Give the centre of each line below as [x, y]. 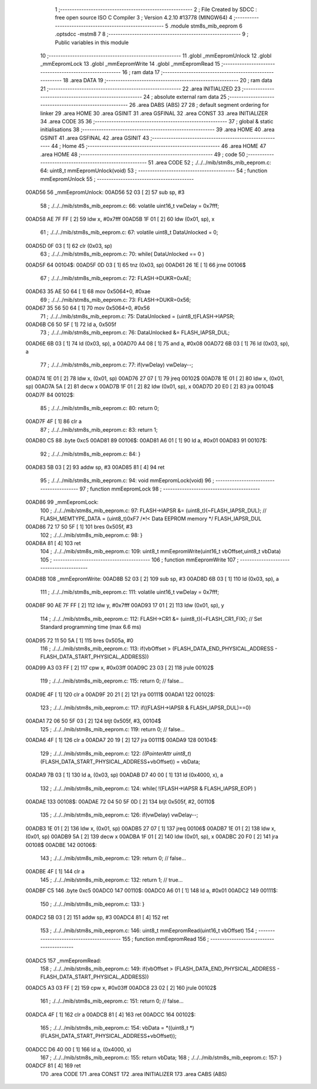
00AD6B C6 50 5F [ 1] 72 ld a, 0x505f [71, 324]
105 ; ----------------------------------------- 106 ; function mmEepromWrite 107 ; [139, 559]
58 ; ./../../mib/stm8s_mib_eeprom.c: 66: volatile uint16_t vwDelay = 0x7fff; [130, 206]
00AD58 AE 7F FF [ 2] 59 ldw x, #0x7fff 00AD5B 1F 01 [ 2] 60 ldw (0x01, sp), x [120, 219]
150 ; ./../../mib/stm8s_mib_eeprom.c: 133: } [92, 904]
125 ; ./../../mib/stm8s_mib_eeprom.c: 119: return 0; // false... [112, 729]
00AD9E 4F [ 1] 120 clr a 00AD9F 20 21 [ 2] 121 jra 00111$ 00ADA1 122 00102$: [120, 694]
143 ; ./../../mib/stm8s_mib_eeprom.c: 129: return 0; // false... [113, 858]
